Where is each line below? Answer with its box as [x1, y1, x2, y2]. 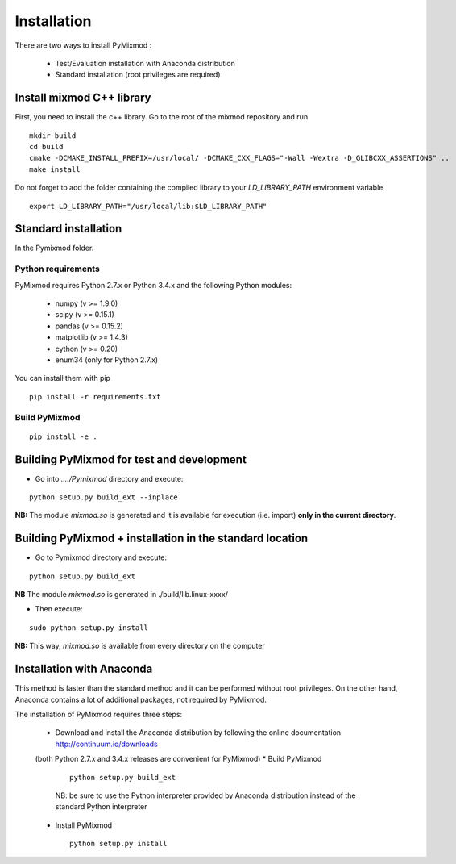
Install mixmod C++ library [15, 91, 151, 105]
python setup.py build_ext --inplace [29, 493, 179, 502]
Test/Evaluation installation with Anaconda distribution [55, 58, 235, 68]
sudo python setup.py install [29, 623, 149, 632]
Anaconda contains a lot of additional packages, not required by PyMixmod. [15, 695, 267, 704]
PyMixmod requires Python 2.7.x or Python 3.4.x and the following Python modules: [15, 280, 292, 290]
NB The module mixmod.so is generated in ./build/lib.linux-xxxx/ [15, 590, 229, 599]
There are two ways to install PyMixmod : [15, 40, 152, 50]
